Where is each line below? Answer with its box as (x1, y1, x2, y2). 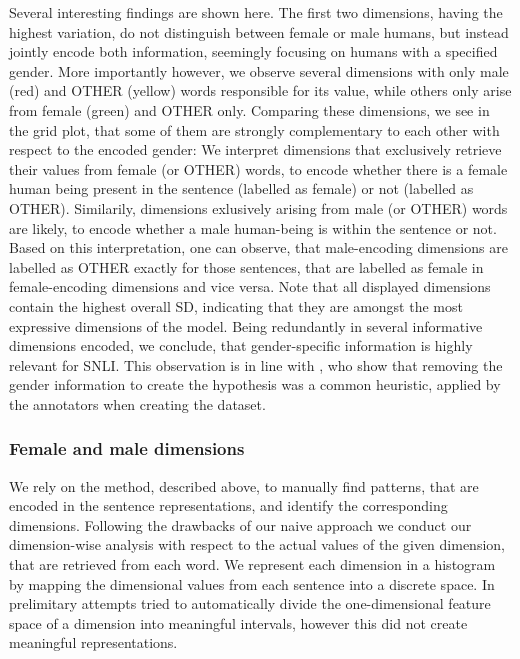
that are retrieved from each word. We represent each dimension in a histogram (9, 554, 496, 575)
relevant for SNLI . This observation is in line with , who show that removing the (9, 354, 503, 375)
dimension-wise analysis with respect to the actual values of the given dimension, (9, 534, 505, 555)
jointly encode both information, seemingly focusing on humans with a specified (9, 41, 498, 62)
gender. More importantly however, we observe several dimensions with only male (9, 60, 509, 81)
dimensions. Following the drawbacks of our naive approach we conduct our (9, 514, 472, 535)
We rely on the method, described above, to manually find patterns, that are (9, 475, 479, 496)
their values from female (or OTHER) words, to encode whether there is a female (9, 158, 508, 179)
